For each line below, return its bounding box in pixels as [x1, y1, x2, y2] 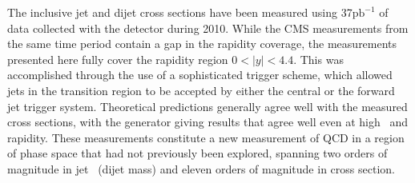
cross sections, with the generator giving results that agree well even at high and [7, 113, 408, 130]
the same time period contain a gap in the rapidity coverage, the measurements [7, 35, 397, 52]
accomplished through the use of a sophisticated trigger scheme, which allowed [7, 66, 393, 83]
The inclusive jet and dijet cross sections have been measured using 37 [7, 4, 353, 20]
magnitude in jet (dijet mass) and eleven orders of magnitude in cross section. [7, 160, 395, 177]
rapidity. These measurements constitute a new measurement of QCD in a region [7, 129, 405, 145]
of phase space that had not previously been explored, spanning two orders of [7, 145, 388, 161]
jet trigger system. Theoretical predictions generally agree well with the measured [7, 97, 408, 114]
